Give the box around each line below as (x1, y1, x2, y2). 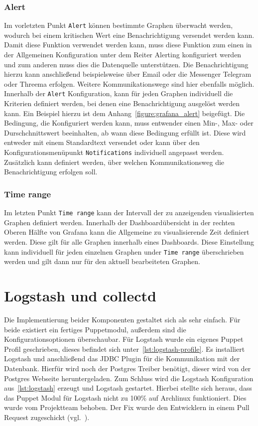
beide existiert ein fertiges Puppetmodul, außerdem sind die (4, 324, 186, 334)
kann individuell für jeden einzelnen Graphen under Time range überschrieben (4, 246, 244, 257)
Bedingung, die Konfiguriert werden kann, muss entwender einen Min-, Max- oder (4, 118, 254, 128)
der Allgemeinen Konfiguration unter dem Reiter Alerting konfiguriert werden (4, 49, 242, 60)
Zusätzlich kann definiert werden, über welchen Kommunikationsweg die (4, 156, 225, 167)
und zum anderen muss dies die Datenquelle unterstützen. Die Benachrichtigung (4, 59, 249, 69)
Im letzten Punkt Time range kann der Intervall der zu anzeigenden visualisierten (4, 207, 254, 218)
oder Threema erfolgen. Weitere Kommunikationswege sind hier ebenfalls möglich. (4, 78, 255, 89)
